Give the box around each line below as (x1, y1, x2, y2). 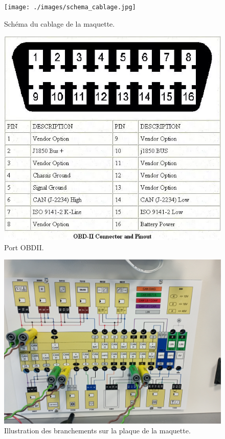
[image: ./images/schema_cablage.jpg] (4, 4, 136, 11)
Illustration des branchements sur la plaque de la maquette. (4, 425, 191, 436)
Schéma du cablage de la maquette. (4, 18, 115, 29)
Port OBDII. (4, 242, 44, 252)
